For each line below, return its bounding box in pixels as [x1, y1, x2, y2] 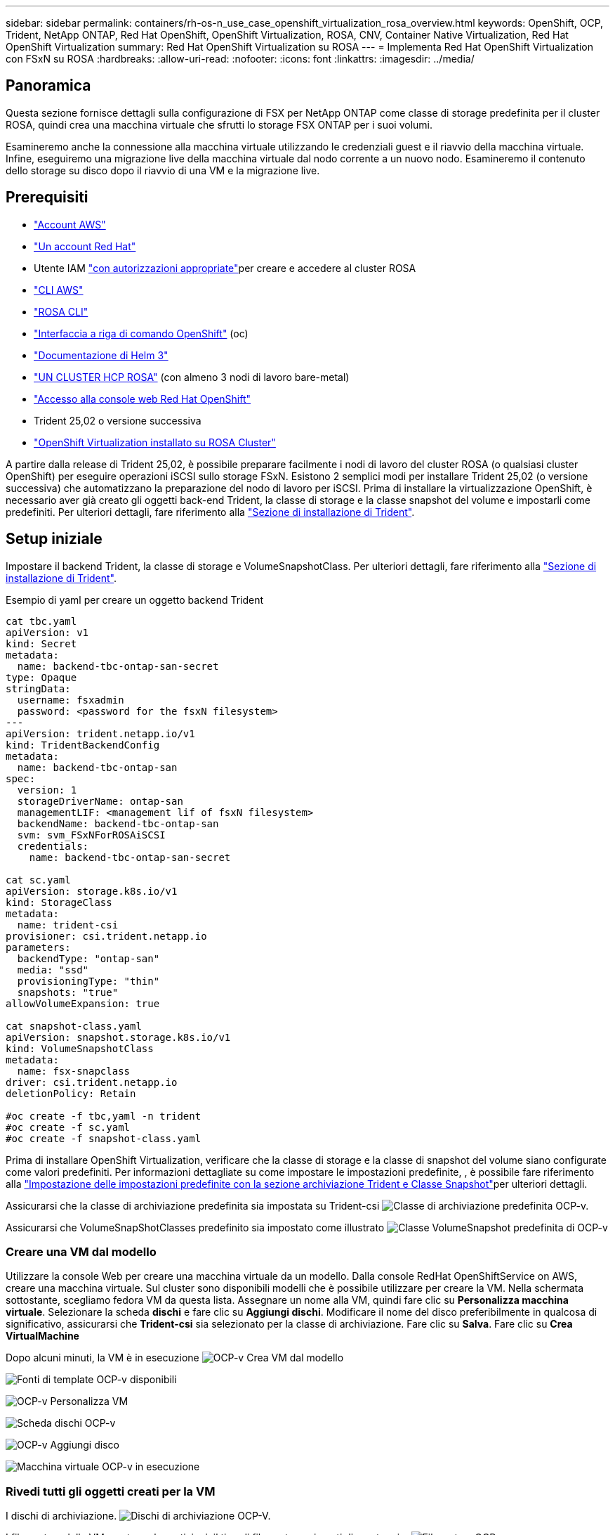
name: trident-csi [17, 919, 119, 931]
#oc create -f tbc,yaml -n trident [6, 1110, 201, 1122]
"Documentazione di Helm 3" [34, 349, 168, 361]
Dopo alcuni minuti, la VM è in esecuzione [6, 1352, 199, 1364]
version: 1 [17, 784, 77, 796]
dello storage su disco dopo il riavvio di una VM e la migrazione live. [6, 164, 320, 176]
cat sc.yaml [6, 874, 71, 886]
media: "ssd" [17, 964, 89, 976]
